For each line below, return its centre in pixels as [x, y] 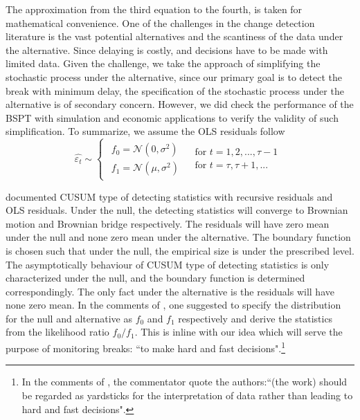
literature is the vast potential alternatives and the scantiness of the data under [174, 36]
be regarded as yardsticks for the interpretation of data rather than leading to [187, 395]
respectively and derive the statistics [255, 318]
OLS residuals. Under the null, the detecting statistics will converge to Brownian [177, 210]
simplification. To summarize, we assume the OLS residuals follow [145, 131]
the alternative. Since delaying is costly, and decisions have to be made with [167, 49]
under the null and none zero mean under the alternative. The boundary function [178, 237]
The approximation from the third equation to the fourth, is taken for [154, 9]
